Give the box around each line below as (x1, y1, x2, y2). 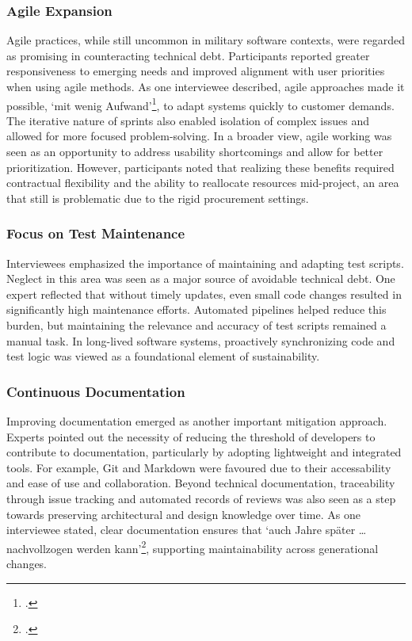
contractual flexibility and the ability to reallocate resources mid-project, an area (6, 174, 399, 191)
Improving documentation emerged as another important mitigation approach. (6, 413, 387, 429)
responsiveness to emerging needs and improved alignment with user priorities (6, 63, 385, 79)
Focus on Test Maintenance (6, 223, 185, 243)
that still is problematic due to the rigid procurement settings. (6, 189, 309, 206)
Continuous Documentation (6, 381, 185, 401)
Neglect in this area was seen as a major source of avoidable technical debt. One (6, 270, 395, 287)
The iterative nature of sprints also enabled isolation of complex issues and (6, 112, 369, 128)
